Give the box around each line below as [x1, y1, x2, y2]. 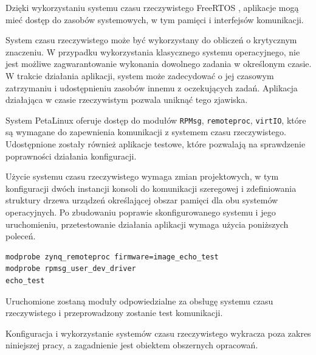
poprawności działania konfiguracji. [5, 149, 137, 162]
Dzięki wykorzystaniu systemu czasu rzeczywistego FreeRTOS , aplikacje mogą [5, 1, 299, 13]
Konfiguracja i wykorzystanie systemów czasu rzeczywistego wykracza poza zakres [5, 326, 311, 339]
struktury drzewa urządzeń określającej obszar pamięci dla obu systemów [5, 194, 278, 206]
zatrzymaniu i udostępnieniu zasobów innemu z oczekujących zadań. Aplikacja [5, 81, 298, 94]
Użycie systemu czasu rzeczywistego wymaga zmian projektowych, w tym [5, 170, 279, 183]
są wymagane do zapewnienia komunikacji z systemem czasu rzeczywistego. [5, 125, 286, 138]
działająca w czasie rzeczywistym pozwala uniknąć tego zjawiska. [5, 93, 248, 106]
